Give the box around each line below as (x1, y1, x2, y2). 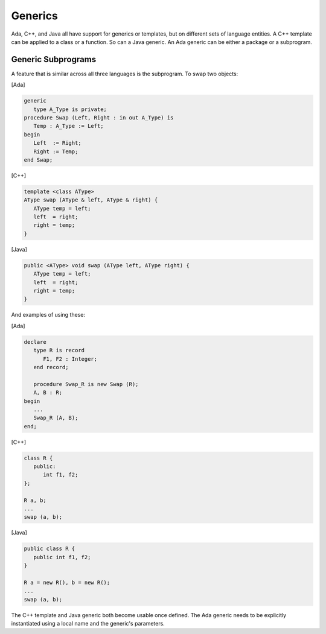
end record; (33, 364, 69, 370)
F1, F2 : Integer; (43, 355, 98, 362)
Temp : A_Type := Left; (33, 122, 104, 130)
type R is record (33, 347, 85, 354)
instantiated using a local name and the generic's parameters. (11, 620, 165, 627)
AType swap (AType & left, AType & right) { (24, 197, 158, 203)
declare (24, 338, 46, 345)
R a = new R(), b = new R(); (24, 579, 110, 586)
